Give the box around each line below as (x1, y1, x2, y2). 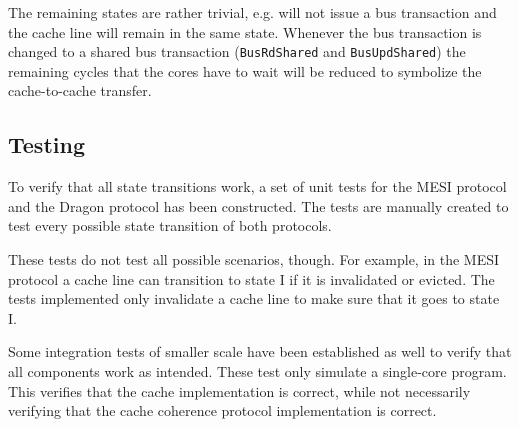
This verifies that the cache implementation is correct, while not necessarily (8, 380, 471, 401)
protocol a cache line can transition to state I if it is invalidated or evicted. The (8, 268, 495, 289)
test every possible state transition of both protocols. (8, 215, 332, 236)
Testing (8, 129, 85, 160)
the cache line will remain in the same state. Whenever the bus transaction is (8, 21, 482, 42)
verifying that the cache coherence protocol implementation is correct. (8, 400, 437, 421)
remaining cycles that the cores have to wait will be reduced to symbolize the (8, 60, 482, 81)
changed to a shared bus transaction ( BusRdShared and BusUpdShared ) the (8, 41, 466, 62)
